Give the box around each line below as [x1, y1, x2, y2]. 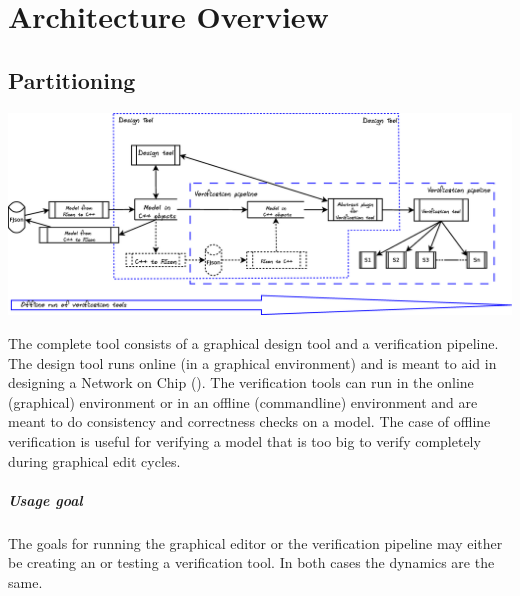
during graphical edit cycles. [8, 450, 181, 471]
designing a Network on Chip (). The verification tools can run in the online [8, 372, 474, 393]
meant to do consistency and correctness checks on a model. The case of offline [8, 411, 491, 432]
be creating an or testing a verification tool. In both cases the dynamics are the [8, 552, 495, 573]
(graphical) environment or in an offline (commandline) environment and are [8, 391, 478, 412]
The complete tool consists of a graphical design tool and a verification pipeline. [8, 332, 499, 353]
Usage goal [8, 489, 83, 510]
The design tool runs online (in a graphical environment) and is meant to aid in [8, 352, 497, 373]
